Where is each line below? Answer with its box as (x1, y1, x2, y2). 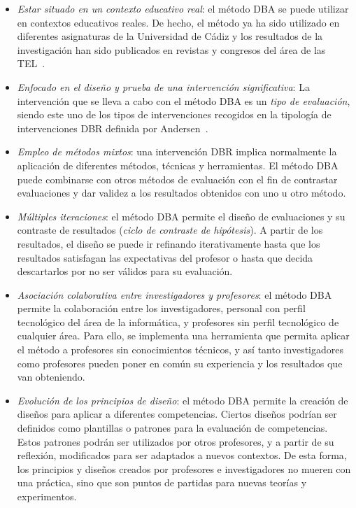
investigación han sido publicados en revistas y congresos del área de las (17, 42, 326, 57)
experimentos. (17, 489, 77, 503)
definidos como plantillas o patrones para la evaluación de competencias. (17, 421, 328, 435)
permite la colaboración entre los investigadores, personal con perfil (17, 301, 306, 316)
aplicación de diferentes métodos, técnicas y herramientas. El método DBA (17, 157, 339, 172)
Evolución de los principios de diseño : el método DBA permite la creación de (17, 393, 348, 407)
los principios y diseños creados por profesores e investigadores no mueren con (17, 461, 351, 476)
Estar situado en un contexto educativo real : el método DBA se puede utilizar (17, 1, 349, 15)
